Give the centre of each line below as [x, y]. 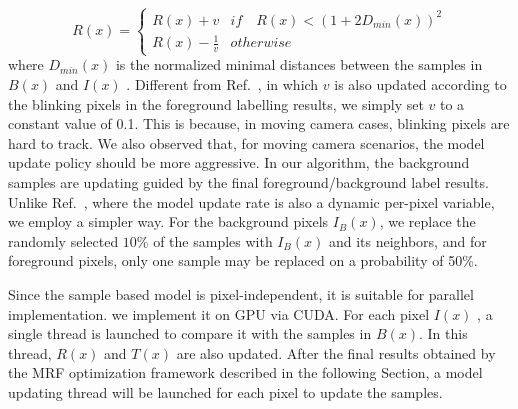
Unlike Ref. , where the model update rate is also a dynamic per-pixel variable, [251, 201]
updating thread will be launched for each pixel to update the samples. [225, 391]
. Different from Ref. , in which [222, 84]
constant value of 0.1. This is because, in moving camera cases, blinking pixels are [259, 123]
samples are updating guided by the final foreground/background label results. [248, 181]
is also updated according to [420, 84]
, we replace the [427, 221]
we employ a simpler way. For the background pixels [168, 221]
